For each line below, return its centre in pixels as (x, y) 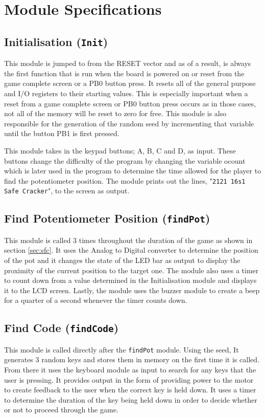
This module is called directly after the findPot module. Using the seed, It (122, 349)
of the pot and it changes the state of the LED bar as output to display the (122, 260)
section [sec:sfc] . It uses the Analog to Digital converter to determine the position (131, 250)
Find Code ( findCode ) (62, 328)
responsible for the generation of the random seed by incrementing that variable (129, 123)
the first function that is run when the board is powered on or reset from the (124, 73)
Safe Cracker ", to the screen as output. (67, 191)
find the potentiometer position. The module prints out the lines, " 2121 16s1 (125, 180)
